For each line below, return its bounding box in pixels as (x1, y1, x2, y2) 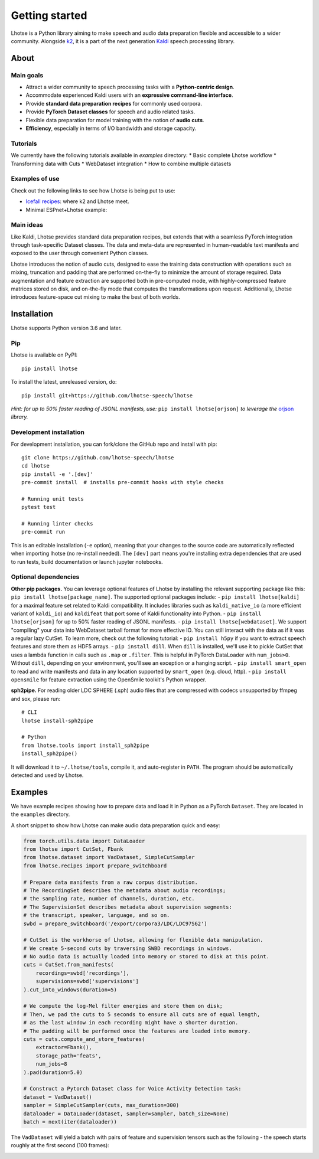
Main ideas (11, 221, 44, 229)
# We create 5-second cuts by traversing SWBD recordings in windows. (23, 945, 233, 952)
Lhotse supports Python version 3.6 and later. (11, 325, 122, 332)
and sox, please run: (11, 695, 61, 702)
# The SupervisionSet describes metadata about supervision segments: (23, 903, 233, 910)
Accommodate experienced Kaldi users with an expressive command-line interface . (25, 92, 233, 99)
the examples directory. (11, 811, 70, 818)
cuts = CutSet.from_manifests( (23, 961, 115, 968)
